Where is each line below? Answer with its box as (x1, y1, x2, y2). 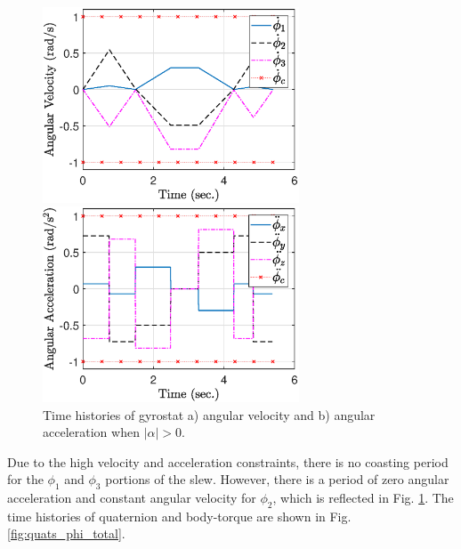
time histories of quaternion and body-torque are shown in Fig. (7, 506, 352, 525)
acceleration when (43, 423, 140, 441)
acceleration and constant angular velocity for (7, 488, 256, 507)
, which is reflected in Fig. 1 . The (272, 488, 454, 507)
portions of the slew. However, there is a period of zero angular (105, 470, 449, 488)
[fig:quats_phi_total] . (7, 524, 125, 543)
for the (7, 470, 44, 488)
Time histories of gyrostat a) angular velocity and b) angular (43, 405, 376, 424)
